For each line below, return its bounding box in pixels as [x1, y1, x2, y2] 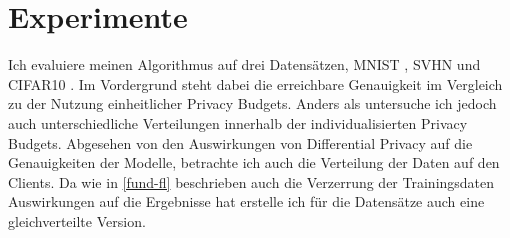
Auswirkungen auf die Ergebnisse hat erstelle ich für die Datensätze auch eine [8, 191, 485, 212]
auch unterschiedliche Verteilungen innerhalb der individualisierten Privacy [8, 112, 468, 133]
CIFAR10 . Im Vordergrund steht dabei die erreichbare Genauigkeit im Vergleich [8, 73, 503, 94]
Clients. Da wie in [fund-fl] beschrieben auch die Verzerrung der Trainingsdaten [8, 171, 495, 192]
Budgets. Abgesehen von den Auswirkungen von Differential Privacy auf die [8, 132, 473, 153]
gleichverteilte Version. [8, 210, 146, 231]
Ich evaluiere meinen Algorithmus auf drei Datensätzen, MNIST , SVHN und [8, 54, 481, 75]
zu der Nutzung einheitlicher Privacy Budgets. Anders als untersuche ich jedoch [8, 93, 497, 114]
